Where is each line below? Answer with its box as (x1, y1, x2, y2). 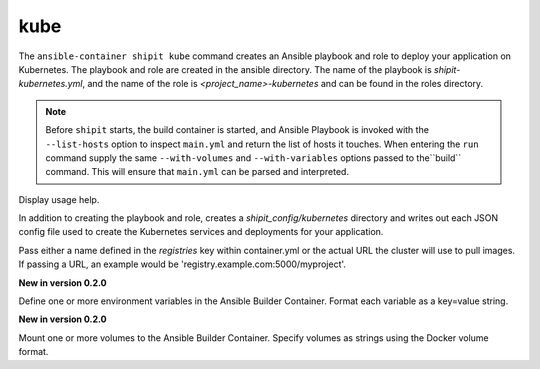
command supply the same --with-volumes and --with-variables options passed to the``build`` (45, 151, 462, 164)
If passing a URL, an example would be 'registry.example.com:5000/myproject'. (18, 258, 347, 270)
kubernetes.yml (18, 78, 83, 90)
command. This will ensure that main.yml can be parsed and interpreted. (45, 166, 350, 178)
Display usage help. (18, 193, 100, 205)
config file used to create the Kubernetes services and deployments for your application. (18, 226, 384, 238)
